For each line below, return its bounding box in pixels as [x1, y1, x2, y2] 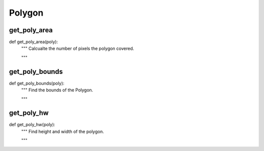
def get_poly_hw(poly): [9, 122, 56, 128]
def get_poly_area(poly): [9, 39, 58, 45]
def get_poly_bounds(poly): [9, 80, 65, 86]
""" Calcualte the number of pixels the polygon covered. [21, 45, 134, 51]
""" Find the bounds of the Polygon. [21, 87, 93, 93]
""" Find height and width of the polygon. [21, 129, 104, 134]
